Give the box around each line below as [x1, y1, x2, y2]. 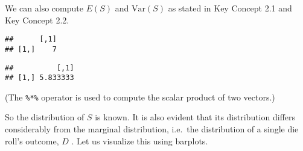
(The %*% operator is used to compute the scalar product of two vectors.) [5, 90, 275, 103]
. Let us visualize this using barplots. [71, 134, 208, 147]
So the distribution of [5, 111, 85, 123]
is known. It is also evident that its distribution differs [95, 111, 296, 123]
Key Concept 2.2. [5, 13, 69, 26]
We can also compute [5, 2, 83, 14]
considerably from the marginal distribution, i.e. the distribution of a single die [5, 123, 299, 135]
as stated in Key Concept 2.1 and [168, 2, 292, 14]
